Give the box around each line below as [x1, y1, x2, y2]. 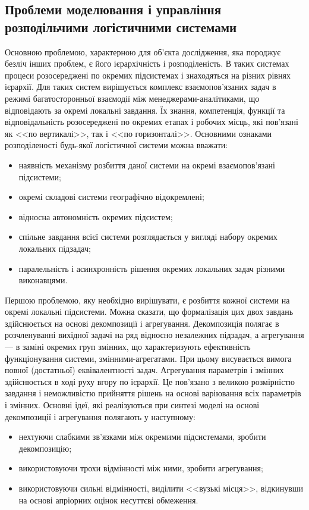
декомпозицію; [18, 442, 72, 454]
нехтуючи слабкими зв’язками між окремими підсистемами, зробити [18, 430, 266, 443]
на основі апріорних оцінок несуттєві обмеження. [18, 493, 198, 506]
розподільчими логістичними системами [5, 17, 237, 36]
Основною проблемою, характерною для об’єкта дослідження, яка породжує [5, 45, 281, 58]
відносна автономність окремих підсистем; [18, 210, 173, 223]
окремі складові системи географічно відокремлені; [18, 190, 204, 203]
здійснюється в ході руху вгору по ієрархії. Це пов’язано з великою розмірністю [5, 375, 295, 387]
